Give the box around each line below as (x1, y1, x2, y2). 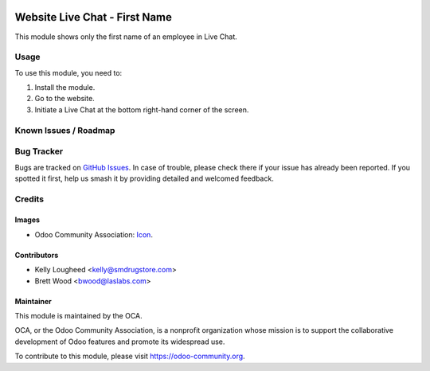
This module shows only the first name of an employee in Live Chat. (14, 32, 238, 41)
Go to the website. (34, 94, 95, 103)
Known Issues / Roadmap (14, 124, 115, 135)
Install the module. (34, 83, 96, 92)
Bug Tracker (14, 146, 64, 157)
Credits (14, 193, 44, 205)
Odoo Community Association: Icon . (34, 229, 153, 239)
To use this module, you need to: (14, 68, 123, 77)
